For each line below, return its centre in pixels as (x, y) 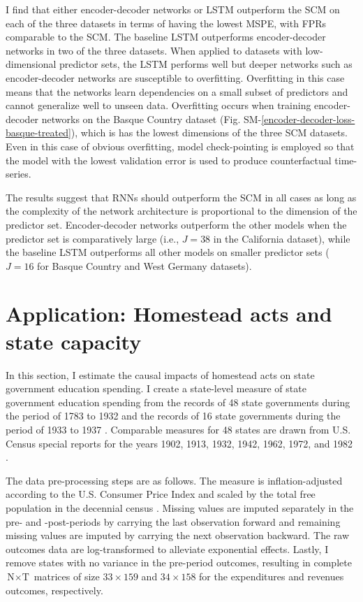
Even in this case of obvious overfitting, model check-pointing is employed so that (180, 146)
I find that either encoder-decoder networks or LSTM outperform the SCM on (173, 9)
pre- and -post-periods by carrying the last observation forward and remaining (173, 521)
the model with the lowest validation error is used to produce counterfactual (169, 160)
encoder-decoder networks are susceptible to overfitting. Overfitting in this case (175, 77)
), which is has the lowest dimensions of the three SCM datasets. (209, 132)
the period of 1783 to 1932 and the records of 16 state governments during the (173, 416)
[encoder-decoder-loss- (308, 119)
